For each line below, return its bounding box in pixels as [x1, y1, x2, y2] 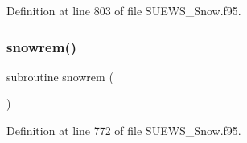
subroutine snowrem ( [6, 67, 113, 84]
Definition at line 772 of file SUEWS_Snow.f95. [6, 122, 241, 138]
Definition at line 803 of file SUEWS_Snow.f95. [6, 2, 241, 18]
